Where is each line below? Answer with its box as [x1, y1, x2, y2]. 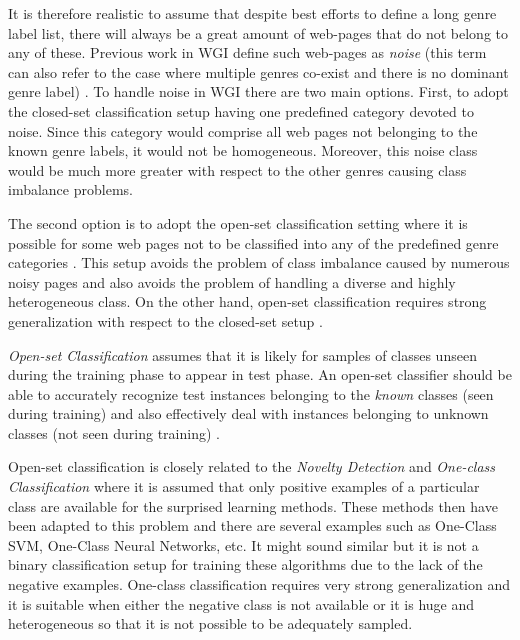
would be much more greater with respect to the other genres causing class [8, 159, 467, 180]
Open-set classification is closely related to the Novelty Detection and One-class [8, 456, 496, 477]
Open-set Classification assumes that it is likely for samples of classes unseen [8, 344, 477, 365]
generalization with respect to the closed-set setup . [8, 310, 323, 331]
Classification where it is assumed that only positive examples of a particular [8, 476, 480, 497]
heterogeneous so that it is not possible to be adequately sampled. [8, 613, 413, 634]
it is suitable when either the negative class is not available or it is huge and [8, 593, 475, 614]
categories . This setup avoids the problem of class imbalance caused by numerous [8, 252, 510, 273]
